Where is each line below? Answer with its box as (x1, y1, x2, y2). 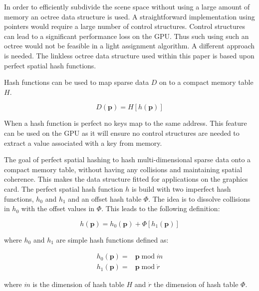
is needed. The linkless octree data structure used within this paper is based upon (4, 50, 255, 60)
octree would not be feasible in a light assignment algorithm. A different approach (4, 40, 255, 51)
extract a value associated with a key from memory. (4, 137, 162, 148)
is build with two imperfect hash (132, 183, 231, 194)
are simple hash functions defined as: (56, 234, 169, 245)
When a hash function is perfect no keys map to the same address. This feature (4, 118, 247, 128)
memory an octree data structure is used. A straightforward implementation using (4, 11, 255, 21)
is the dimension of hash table (32, 279, 124, 290)
